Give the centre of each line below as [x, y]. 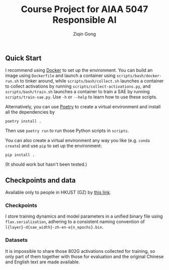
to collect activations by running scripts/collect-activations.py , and [78, 86]
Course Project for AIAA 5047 [84, 9]
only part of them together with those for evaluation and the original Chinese [84, 256]
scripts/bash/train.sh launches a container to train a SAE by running [77, 92]
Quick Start [23, 58]
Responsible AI [84, 20]
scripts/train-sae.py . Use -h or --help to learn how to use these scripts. [81, 97]
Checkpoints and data [40, 180]
